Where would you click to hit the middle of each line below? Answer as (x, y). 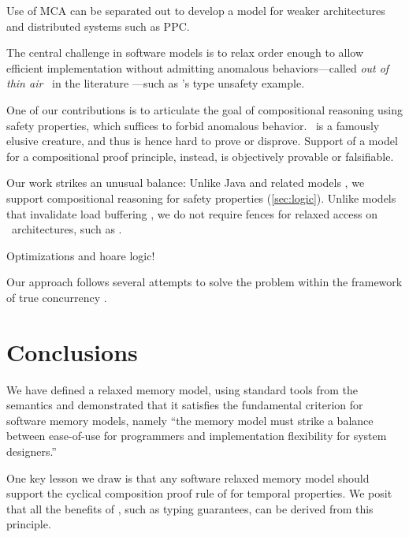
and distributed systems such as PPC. (98, 26)
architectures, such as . (67, 229)
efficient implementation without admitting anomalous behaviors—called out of (198, 67)
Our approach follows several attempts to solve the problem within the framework (204, 282)
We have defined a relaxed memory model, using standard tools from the (182, 389)
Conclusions (72, 351)
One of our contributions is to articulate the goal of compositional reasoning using (205, 109)
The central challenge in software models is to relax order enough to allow (185, 52)
